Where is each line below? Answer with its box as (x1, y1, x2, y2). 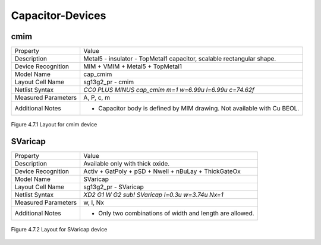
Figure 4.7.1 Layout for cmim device (11, 121, 97, 128)
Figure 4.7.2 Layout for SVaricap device (11, 225, 108, 233)
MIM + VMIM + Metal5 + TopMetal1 (83, 62, 182, 71)
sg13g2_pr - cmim (83, 78, 134, 86)
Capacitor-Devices (11, 9, 106, 22)
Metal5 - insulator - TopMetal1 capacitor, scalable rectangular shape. (83, 55, 276, 63)
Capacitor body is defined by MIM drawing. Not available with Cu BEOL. (98, 104, 300, 113)
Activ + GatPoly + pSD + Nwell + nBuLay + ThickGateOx (83, 167, 241, 175)
